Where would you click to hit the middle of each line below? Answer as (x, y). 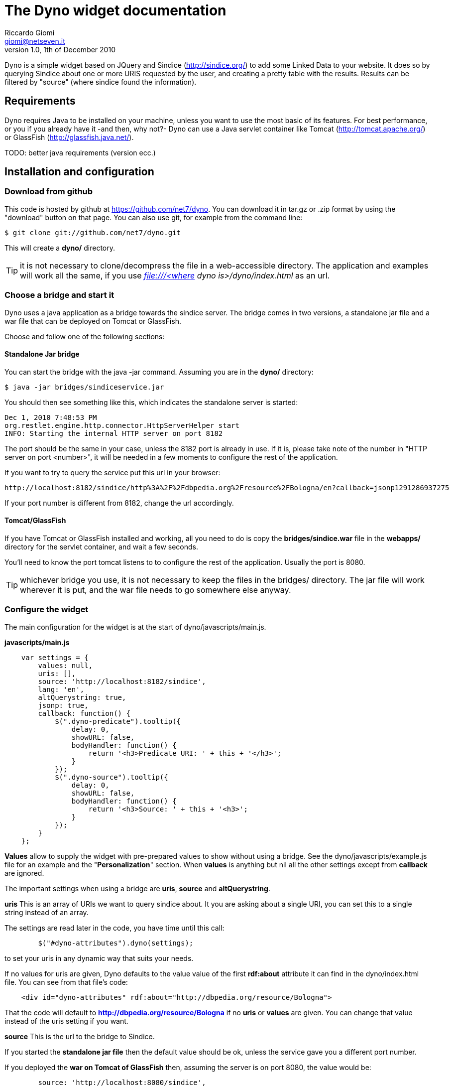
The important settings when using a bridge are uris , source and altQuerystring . (137, 888)
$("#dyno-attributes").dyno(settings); (116, 943)
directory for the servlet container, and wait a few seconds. (101, 547)
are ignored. (24, 873)
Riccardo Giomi (30, 32)
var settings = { (55, 657)
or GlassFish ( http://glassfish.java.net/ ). (69, 137)
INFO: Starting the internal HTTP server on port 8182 (114, 433)
